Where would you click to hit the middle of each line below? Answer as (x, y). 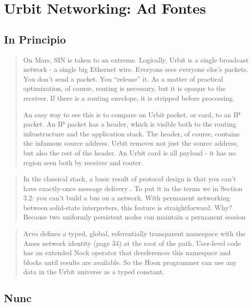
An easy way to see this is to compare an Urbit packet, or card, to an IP (132, 114)
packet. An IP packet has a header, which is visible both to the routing (130, 124)
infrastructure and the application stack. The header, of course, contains (131, 133)
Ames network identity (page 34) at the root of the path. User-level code (132, 243)
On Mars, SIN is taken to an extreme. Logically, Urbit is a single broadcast (136, 59)
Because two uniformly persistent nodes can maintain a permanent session (134, 217)
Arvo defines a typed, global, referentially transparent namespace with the (134, 233)
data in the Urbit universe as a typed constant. (94, 272)
